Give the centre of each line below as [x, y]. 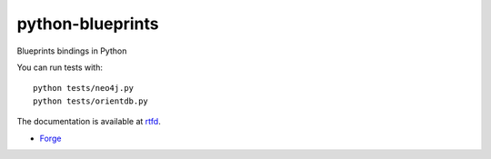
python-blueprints [88, 24]
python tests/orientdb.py [91, 101]
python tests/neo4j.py [84, 88]
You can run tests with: [60, 67]
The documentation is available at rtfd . [89, 122]
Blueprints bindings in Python [72, 51]
